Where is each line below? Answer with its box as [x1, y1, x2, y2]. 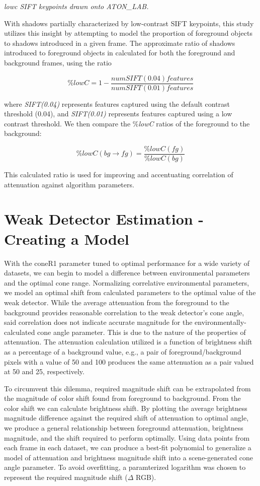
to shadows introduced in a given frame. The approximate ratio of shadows [4, 37, 235, 48]
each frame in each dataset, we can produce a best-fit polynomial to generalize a [4, 442, 251, 453]
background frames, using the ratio [4, 57, 112, 67]
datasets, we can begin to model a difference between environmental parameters [4, 267, 250, 278]
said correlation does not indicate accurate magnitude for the [4, 317, 193, 327]
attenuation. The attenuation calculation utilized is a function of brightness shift [4, 336, 252, 347]
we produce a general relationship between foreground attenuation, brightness [4, 423, 243, 433]
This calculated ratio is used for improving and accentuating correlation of [4, 169, 233, 180]
